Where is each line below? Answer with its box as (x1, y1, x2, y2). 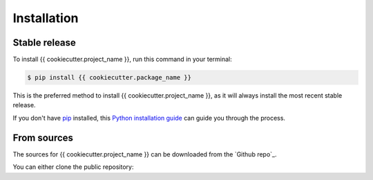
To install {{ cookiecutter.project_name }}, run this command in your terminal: (12, 55, 233, 64)
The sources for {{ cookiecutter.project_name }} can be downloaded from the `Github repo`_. (12, 150, 277, 159)
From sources (12, 132, 74, 143)
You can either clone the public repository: (12, 163, 134, 171)
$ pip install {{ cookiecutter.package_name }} (27, 73, 191, 82)
